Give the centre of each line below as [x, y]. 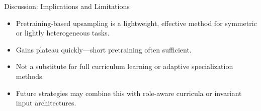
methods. [30, 76]
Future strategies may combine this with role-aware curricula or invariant [129, 93]
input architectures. [46, 103]
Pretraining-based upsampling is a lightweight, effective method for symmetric [136, 23]
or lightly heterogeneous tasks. [63, 33]
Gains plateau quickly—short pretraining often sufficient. [104, 49]
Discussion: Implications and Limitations [67, 6]
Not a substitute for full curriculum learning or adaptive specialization [124, 66]
